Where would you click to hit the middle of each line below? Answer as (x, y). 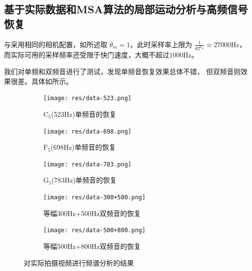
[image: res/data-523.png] (87, 98)
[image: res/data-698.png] (87, 131)
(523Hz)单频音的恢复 (84, 114)
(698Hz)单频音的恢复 (83, 147)
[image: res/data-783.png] (87, 164)
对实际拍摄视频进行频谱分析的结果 (79, 262)
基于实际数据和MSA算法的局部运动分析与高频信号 (126, 9)
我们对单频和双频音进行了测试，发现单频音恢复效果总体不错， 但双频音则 (122, 71)
